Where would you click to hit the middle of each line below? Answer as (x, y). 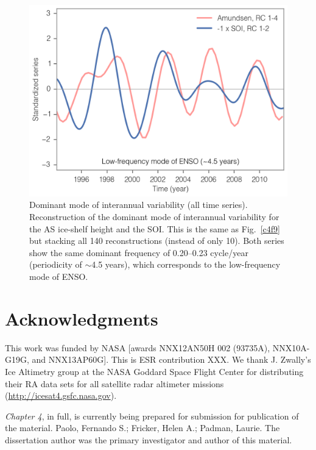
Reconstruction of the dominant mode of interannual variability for (154, 217)
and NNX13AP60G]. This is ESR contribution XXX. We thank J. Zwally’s (171, 359)
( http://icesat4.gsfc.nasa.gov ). (61, 395)
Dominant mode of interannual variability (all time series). (139, 205)
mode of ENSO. (59, 277)
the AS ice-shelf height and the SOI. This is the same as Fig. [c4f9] (155, 228)
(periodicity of (56, 264)
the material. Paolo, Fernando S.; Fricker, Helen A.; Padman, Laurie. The (142, 428)
